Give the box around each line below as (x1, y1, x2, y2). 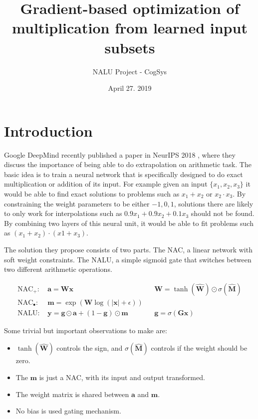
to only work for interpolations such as (4, 208, 122, 218)
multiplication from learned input (12, 17, 248, 38)
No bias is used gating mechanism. (15, 406, 121, 416)
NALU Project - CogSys (92, 66, 167, 76)
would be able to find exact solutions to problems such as (4, 189, 180, 199)
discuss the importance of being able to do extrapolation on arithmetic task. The (4, 159, 252, 170)
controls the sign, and (56, 343, 123, 353)
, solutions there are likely (174, 198, 254, 209)
